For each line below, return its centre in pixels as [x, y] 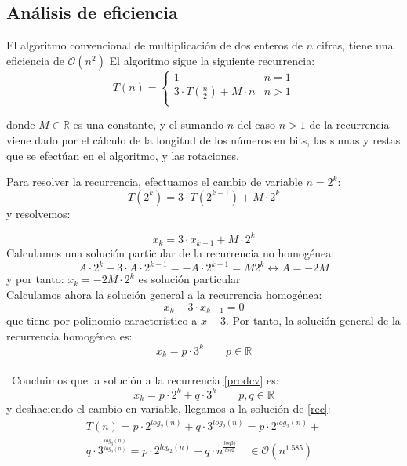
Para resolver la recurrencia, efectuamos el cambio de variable [154, 182]
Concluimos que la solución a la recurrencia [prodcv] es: [145, 379]
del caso [256, 124]
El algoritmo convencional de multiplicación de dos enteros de [155, 45]
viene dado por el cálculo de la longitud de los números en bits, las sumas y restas [203, 139]
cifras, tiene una [355, 45]
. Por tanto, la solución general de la [313, 320]
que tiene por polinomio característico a [102, 320]
